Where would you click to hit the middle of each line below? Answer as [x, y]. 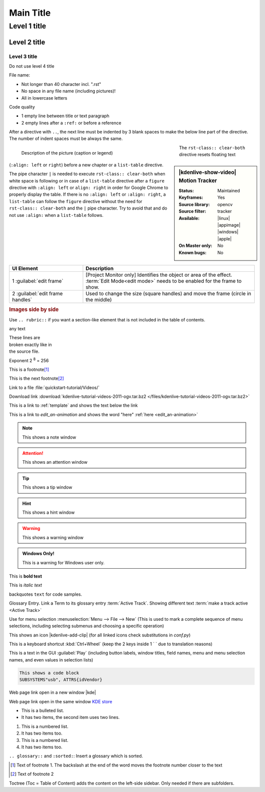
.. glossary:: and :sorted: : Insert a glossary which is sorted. [76, 756]
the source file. [24, 351]
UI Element [25, 268]
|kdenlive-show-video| [208, 172]
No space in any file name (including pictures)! [68, 91]
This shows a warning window [53, 537]
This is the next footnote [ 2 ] [37, 378]
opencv [225, 204]
